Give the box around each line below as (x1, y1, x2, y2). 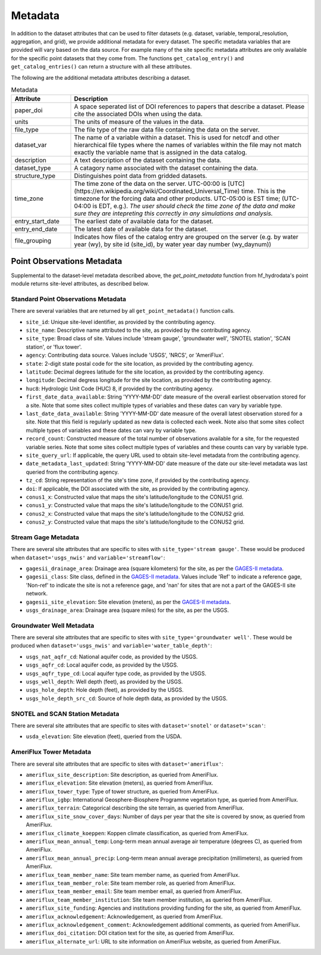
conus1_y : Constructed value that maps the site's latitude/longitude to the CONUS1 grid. (26, 502, 244, 509)
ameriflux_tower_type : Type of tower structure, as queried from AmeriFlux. (26, 788, 219, 795)
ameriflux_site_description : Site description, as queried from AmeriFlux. (26, 771, 219, 778)
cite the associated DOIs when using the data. (74, 110, 203, 119)
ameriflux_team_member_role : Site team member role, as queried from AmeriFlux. (26, 879, 236, 886)
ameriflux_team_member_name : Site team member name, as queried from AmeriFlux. (26, 871, 240, 878)
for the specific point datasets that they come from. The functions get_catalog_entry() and (11, 54, 244, 62)
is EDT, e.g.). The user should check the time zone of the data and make (92, 202, 295, 210)
